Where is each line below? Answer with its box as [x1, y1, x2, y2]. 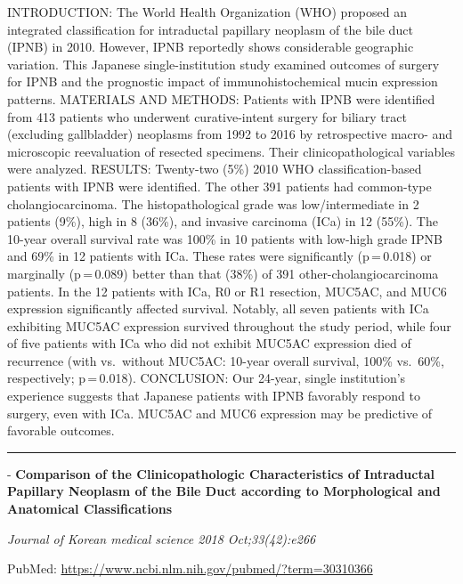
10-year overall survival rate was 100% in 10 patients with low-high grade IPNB [7, 229, 443, 247]
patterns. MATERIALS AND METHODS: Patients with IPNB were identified [7, 89, 435, 108]
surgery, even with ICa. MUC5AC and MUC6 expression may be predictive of [7, 403, 433, 422]
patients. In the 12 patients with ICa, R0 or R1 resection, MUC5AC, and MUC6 [7, 281, 447, 300]
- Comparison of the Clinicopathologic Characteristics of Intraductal [7, 464, 435, 483]
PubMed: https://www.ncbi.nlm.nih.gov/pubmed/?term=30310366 [7, 559, 373, 578]
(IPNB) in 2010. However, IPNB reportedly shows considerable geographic [7, 37, 414, 56]
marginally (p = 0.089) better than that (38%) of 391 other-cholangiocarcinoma [7, 264, 439, 282]
